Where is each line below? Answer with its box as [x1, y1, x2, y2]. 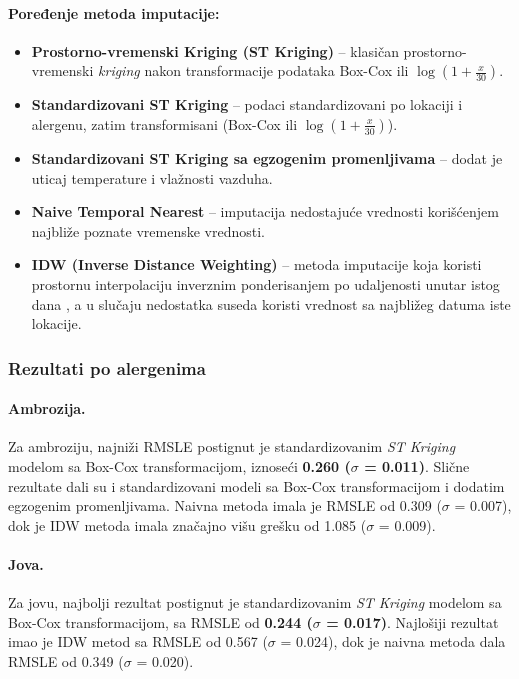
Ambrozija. [8, 398, 86, 419]
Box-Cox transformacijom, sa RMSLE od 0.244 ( [8, 611, 313, 632]
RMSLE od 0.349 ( [8, 650, 124, 671]
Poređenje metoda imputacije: [8, 2, 220, 23]
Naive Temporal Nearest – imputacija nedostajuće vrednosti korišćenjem [31, 201, 499, 222]
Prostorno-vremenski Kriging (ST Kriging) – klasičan [31, 40, 399, 61]
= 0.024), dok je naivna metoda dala [280, 631, 506, 652]
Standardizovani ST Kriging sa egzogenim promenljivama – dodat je [31, 147, 503, 168]
